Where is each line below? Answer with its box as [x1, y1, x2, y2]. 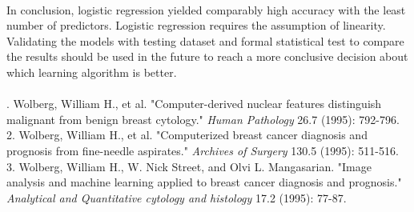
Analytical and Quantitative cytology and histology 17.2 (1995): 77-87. [6, 189, 347, 206]
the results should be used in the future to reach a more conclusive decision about [6, 48, 408, 65]
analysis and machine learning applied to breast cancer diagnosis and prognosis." [6, 174, 402, 190]
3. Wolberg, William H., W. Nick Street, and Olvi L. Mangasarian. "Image [6, 158, 372, 174]
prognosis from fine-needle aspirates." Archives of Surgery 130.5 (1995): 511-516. [6, 142, 399, 158]
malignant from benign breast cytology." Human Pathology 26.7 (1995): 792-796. [6, 110, 400, 127]
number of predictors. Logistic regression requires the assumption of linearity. [6, 17, 386, 34]
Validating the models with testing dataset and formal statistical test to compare [6, 32, 404, 49]
